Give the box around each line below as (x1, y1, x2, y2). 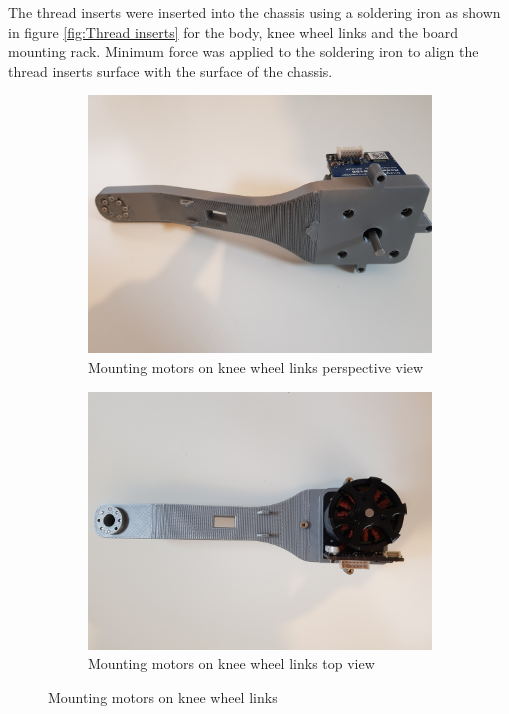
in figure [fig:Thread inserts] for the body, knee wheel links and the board (8, 21, 459, 42)
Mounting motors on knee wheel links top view (88, 653, 375, 674)
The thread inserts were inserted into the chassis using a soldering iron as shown (8, 2, 501, 22)
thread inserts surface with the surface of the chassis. (8, 60, 333, 81)
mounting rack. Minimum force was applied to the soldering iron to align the (8, 41, 479, 62)
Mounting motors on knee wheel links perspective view (88, 356, 424, 377)
